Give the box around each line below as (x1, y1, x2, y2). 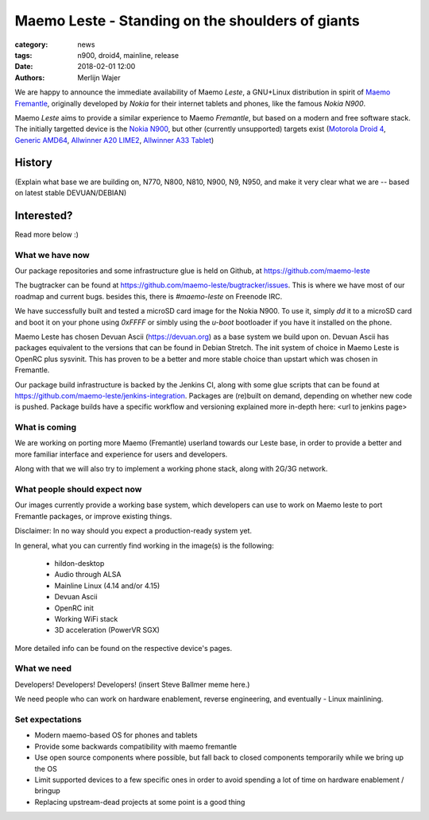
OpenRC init (54, 603, 95, 613)
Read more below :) (14, 229, 79, 239)
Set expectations (14, 714, 83, 725)
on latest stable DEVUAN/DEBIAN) (14, 187, 127, 198)
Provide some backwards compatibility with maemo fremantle (34, 741, 238, 751)
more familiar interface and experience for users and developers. (14, 449, 228, 459)
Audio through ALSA (54, 570, 122, 579)
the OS (34, 764, 57, 773)
